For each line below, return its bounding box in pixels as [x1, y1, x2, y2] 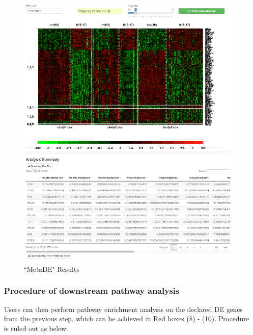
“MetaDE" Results [24, 263, 79, 274]
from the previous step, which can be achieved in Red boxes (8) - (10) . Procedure [4, 313, 249, 324]
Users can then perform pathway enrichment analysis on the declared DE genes [4, 304, 243, 314]
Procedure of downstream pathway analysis [4, 284, 179, 297]
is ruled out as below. [4, 323, 68, 333]
